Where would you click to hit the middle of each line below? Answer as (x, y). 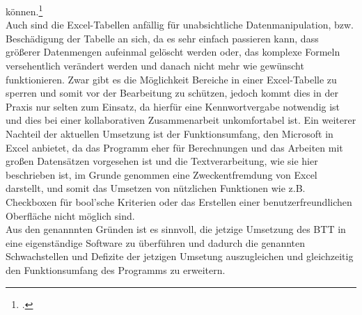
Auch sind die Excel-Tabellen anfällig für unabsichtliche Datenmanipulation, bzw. (180, 25)
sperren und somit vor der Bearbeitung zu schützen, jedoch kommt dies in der (172, 93)
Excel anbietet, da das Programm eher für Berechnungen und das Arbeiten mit (174, 147)
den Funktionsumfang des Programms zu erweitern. (116, 269)
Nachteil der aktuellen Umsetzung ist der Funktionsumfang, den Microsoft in (170, 134)
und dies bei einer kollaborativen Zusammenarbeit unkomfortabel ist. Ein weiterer (181, 120)
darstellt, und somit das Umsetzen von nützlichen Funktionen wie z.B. (156, 188)
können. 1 (24, 10)
